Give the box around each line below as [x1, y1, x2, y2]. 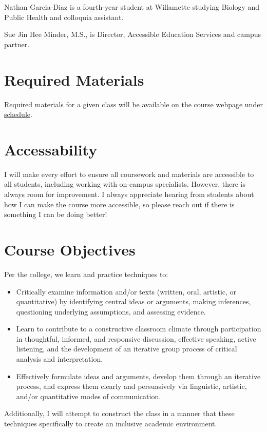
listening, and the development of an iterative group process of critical [16, 343, 237, 354]
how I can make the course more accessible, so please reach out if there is [4, 199, 235, 209]
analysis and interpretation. [16, 354, 103, 364]
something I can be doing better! [4, 209, 107, 220]
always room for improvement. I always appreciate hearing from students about [4, 189, 254, 199]
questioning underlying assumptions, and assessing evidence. [16, 306, 206, 317]
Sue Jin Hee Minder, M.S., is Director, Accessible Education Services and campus [4, 29, 261, 40]
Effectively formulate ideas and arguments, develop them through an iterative [16, 370, 261, 381]
